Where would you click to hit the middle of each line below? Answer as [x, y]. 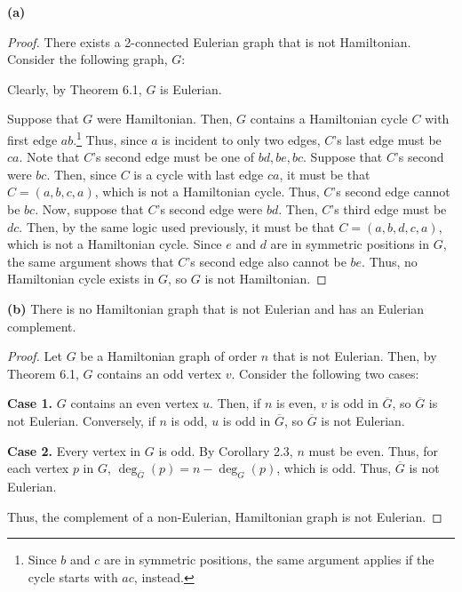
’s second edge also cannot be [267, 261]
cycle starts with [73, 576]
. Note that [49, 157]
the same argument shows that [91, 261]
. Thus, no [390, 261]
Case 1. [30, 403]
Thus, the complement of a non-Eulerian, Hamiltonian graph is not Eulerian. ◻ [225, 516]
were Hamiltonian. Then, [164, 119]
